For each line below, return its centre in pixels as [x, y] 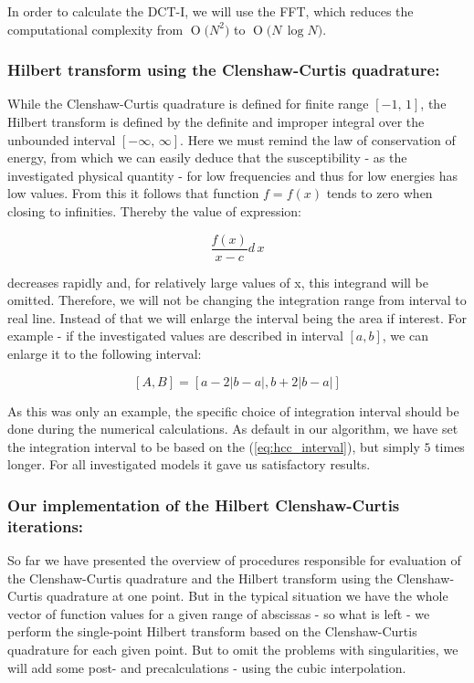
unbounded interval [62, 139]
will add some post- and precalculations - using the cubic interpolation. [207, 667]
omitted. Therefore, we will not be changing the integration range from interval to [237, 300]
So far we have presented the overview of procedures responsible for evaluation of [234, 560]
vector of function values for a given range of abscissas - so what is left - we [219, 613]
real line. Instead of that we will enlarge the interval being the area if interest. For [237, 317]
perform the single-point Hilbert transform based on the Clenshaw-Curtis [212, 631]
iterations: [46, 525]
